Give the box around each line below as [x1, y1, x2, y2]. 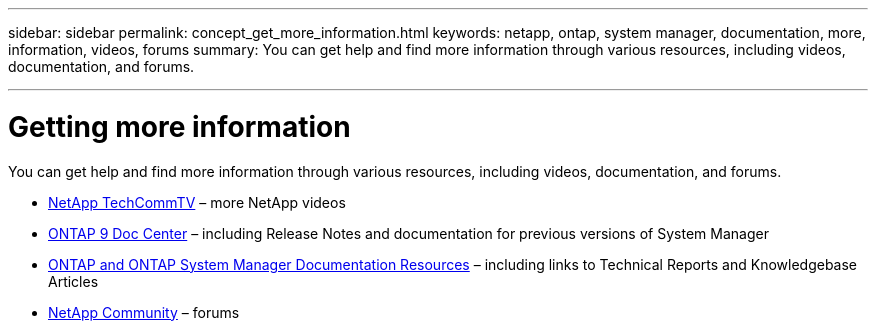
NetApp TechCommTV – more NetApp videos [48, 193, 346, 211]
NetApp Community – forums [48, 303, 240, 321]
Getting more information [8, 109, 351, 144]
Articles [48, 272, 99, 290]
